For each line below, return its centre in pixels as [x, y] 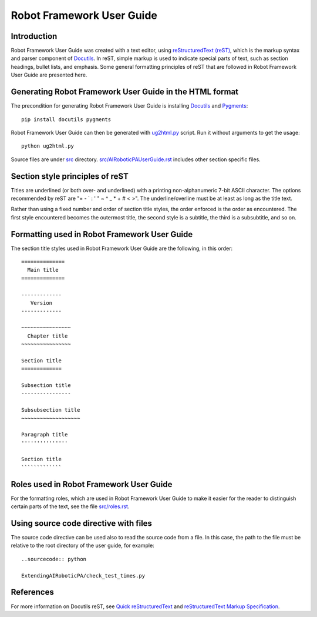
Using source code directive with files [82, 523]
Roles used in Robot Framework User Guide [92, 484]
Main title [43, 270]
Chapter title [48, 336]
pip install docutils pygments [66, 119]
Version [41, 303]
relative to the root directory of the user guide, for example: [83, 546]
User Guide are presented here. [49, 75]
